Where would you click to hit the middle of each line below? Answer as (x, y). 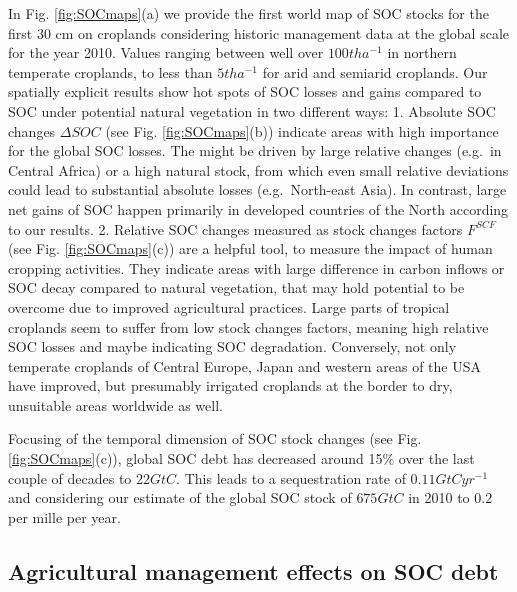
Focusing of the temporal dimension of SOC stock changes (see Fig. (215, 438)
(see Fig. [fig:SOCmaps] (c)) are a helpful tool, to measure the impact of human (250, 248)
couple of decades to (70, 477)
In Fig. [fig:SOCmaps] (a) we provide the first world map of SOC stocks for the (248, 13)
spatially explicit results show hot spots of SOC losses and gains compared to (245, 91)
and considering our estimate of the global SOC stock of (180, 497)
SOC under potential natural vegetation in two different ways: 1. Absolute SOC (252, 110)
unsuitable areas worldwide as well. (115, 404)
